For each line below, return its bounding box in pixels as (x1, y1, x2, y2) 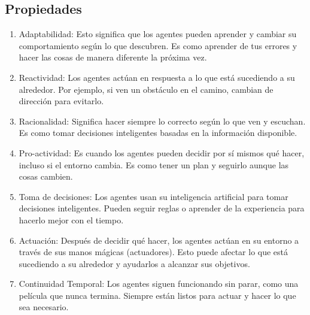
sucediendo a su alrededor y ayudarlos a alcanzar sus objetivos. (19, 257, 250, 269)
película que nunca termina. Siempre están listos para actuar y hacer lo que (19, 289, 296, 301)
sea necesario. (19, 301, 69, 313)
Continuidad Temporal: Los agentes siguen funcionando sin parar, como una (19, 277, 299, 290)
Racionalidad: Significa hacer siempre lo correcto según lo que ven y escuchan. (19, 114, 306, 127)
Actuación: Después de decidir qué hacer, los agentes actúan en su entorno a (19, 234, 299, 246)
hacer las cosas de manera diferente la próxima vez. (19, 51, 207, 63)
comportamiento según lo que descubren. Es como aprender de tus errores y (19, 39, 297, 52)
